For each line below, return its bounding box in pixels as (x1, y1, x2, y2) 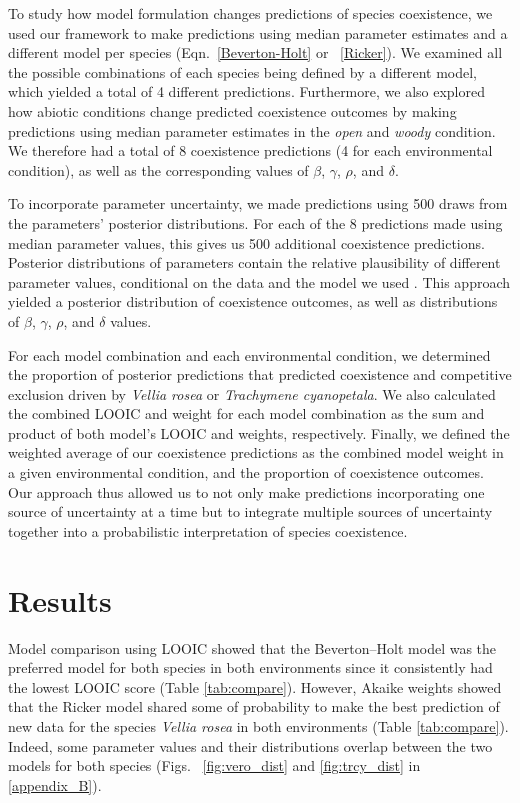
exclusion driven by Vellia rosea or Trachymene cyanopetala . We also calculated (8, 383, 496, 404)
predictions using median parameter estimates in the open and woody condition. (8, 120, 496, 141)
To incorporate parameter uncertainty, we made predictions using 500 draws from (8, 193, 508, 214)
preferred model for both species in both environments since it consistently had (8, 657, 493, 678)
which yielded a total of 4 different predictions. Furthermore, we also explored (8, 81, 485, 102)
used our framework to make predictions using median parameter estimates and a (8, 22, 508, 43)
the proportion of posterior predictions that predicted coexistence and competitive (8, 364, 512, 385)
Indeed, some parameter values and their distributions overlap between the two (8, 735, 493, 756)
